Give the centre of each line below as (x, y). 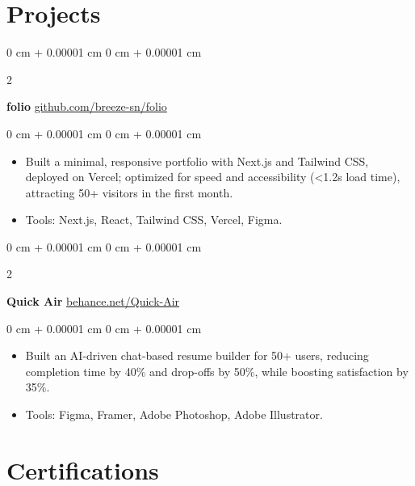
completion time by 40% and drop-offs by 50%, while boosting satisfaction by (217, 371)
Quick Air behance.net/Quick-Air (93, 301)
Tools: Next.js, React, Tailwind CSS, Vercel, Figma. (154, 220)
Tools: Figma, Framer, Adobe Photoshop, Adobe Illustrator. (174, 414)
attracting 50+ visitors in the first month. (129, 192)
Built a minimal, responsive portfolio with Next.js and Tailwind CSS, (197, 161)
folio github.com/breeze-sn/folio (87, 106)
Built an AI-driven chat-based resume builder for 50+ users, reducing (197, 355)
